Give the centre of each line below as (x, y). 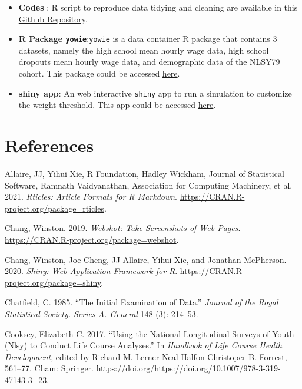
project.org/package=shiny (53, 282)
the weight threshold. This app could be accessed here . (117, 105)
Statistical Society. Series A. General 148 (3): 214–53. (102, 313)
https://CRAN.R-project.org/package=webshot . (92, 239)
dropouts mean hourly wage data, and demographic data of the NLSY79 (149, 62)
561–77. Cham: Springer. (49, 368)
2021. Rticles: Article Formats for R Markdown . (91, 197)
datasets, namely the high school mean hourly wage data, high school (144, 50)
